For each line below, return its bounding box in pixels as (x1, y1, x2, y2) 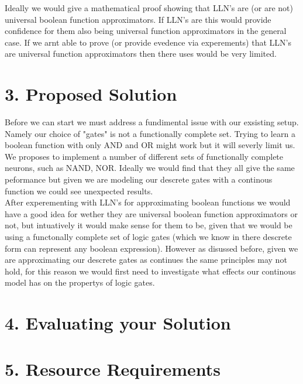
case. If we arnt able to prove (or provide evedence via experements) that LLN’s (5, 36, 291, 48)
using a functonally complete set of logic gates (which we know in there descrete (5, 231, 292, 243)
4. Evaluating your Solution (5, 311, 231, 335)
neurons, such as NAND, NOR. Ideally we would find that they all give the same (5, 162, 295, 174)
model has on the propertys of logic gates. (5, 276, 155, 289)
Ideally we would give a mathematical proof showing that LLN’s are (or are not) (5, 2, 294, 13)
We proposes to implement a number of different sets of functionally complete (5, 150, 284, 162)
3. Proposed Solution (5, 82, 177, 106)
